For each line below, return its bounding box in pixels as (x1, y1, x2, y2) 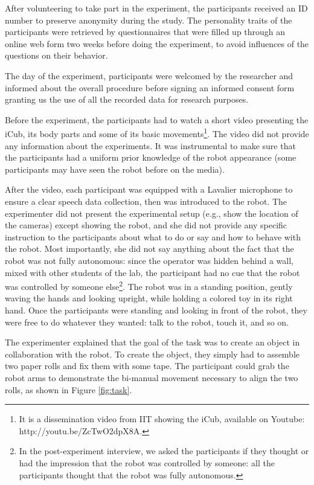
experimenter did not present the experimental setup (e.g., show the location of (5, 207, 298, 219)
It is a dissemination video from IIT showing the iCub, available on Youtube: (19, 413, 305, 425)
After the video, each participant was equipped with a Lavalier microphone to (5, 183, 293, 196)
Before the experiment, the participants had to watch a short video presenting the (5, 113, 309, 126)
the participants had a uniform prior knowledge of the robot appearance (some (5, 151, 296, 164)
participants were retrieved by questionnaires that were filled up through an (5, 25, 286, 38)
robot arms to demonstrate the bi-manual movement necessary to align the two (5, 371, 298, 384)
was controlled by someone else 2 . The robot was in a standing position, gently (5, 278, 293, 292)
